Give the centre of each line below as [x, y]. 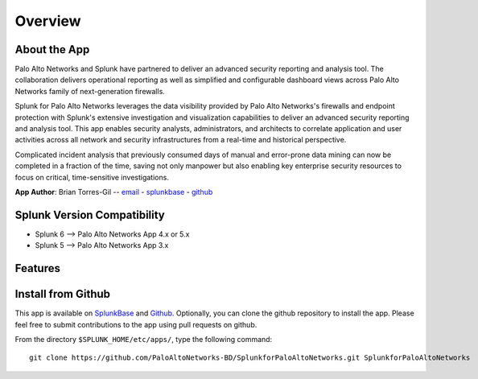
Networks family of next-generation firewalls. [90, 91]
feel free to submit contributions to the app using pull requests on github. [136, 324]
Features [37, 268]
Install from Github [63, 294]
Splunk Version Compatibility [90, 214]
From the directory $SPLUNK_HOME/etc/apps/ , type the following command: [144, 339]
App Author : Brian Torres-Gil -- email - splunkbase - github [114, 192]
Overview [48, 21]
